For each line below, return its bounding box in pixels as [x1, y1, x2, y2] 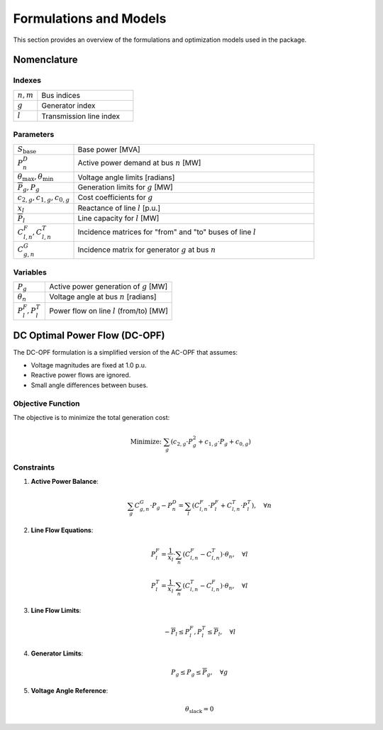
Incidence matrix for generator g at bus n [77, 245, 216, 255]
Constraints [13, 462, 55, 472]
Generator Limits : [30, 649, 84, 658]
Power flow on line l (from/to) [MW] [49, 306, 168, 316]
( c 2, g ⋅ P [170, 438, 193, 447]
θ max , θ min [17, 172, 54, 183]
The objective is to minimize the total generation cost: [13, 413, 170, 421]
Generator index [41, 101, 96, 111]
